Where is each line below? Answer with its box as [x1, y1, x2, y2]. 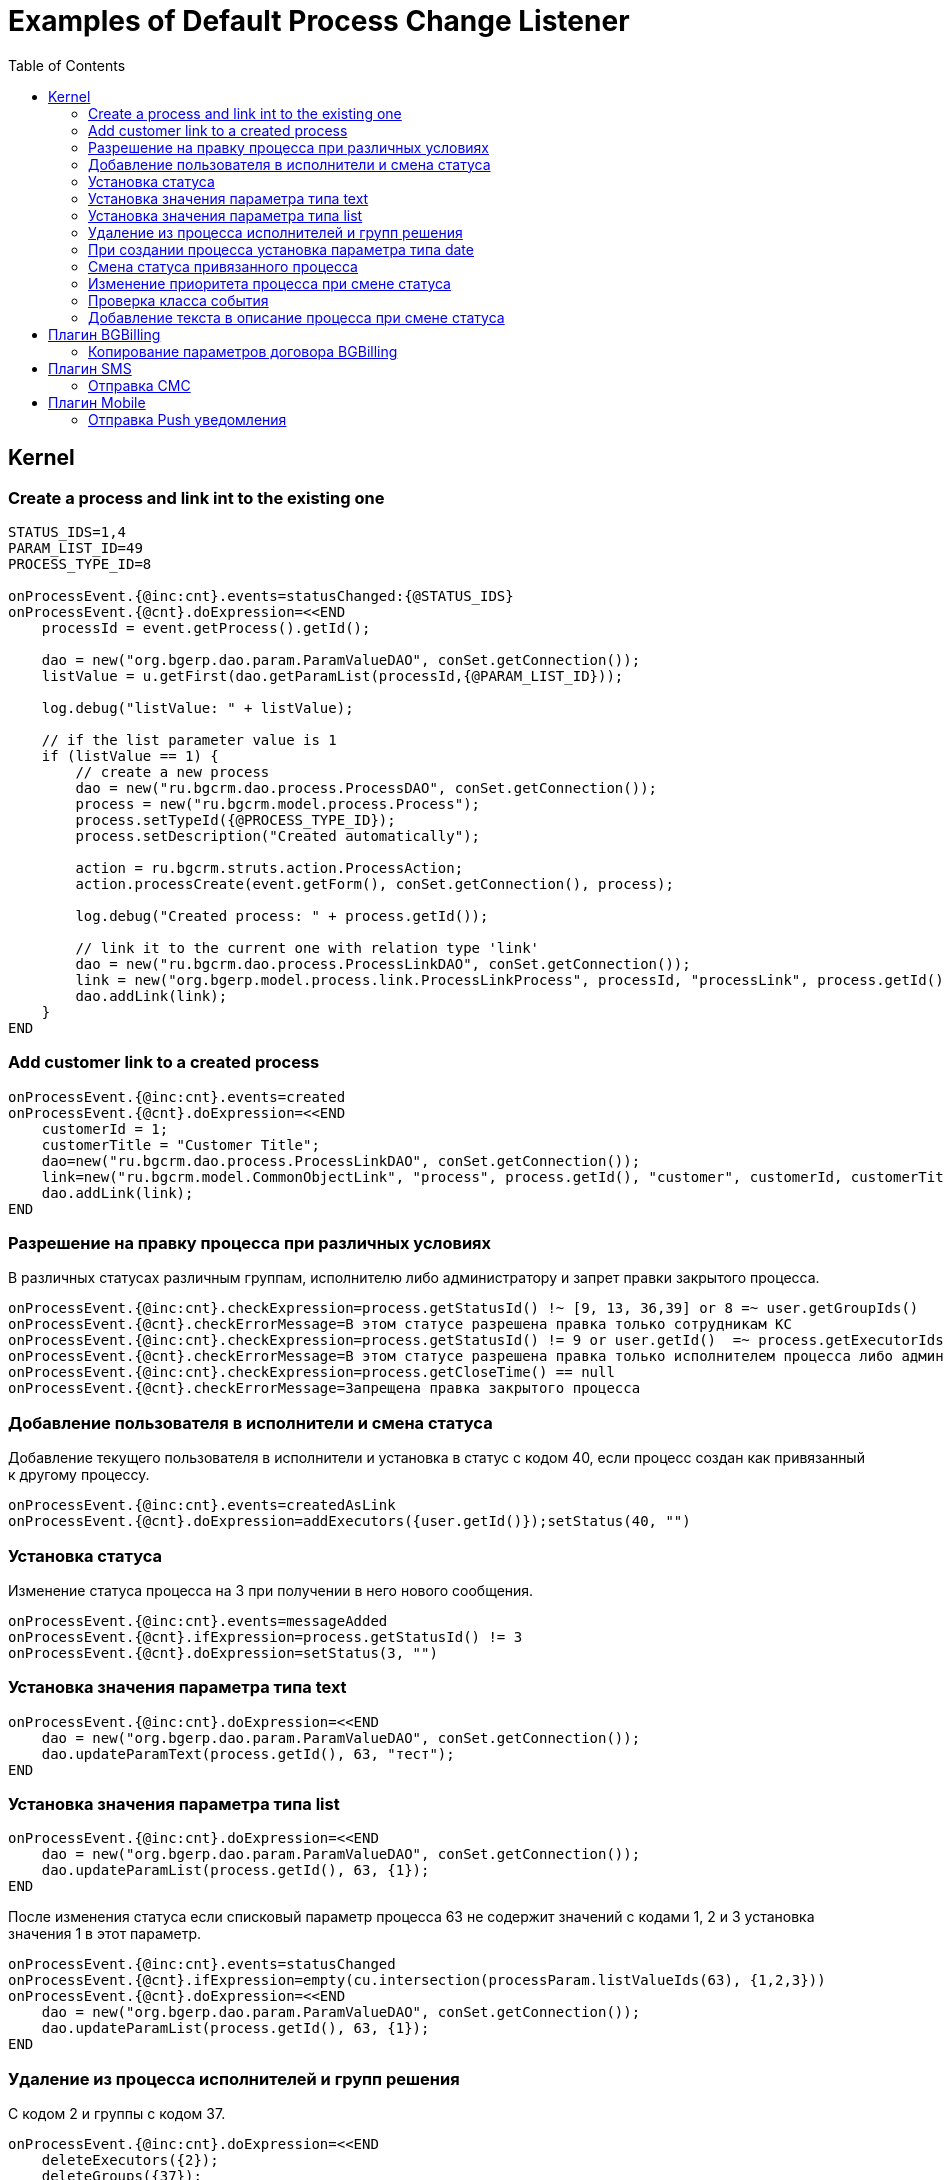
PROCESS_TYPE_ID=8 [8, 555, 152, 572]
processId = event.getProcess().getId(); [41, 619, 371, 636]
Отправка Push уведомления [88, 410, 287, 428]
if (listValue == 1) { [41, 747, 219, 764]
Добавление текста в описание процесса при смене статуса [88, 308, 505, 326]
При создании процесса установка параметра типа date [88, 240, 474, 258]
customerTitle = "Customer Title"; [41, 1136, 320, 1153]
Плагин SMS [48, 359, 132, 377]
